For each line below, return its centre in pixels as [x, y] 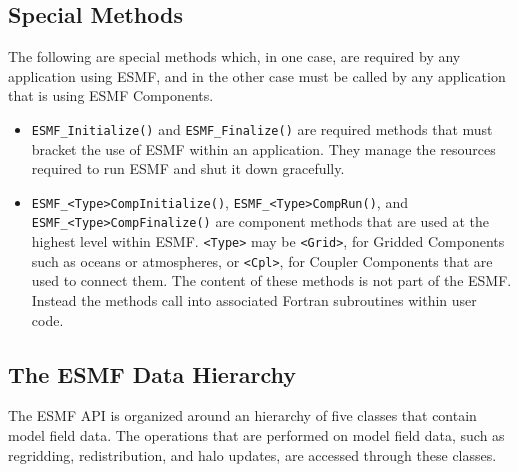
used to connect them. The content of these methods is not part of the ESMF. [271, 280]
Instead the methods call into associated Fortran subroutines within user [254, 300]
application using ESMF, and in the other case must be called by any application [257, 75]
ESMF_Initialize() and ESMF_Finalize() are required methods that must [262, 128]
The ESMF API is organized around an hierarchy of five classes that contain [242, 415]
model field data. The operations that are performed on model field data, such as [256, 435]
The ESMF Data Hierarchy [152, 373]
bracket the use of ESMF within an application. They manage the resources [263, 148]
